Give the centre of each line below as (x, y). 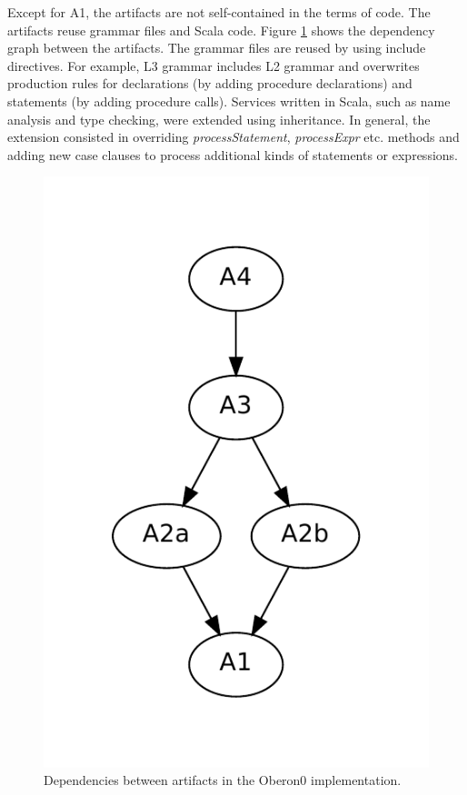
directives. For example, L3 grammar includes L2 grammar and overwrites (214, 65)
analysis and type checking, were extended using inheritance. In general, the (219, 119)
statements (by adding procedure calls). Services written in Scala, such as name (229, 101)
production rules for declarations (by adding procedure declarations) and (210, 83)
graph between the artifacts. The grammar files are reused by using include (217, 48)
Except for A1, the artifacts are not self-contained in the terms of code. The (219, 12)
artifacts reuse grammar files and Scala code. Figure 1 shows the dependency (221, 30)
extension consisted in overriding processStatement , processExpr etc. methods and (233, 137)
